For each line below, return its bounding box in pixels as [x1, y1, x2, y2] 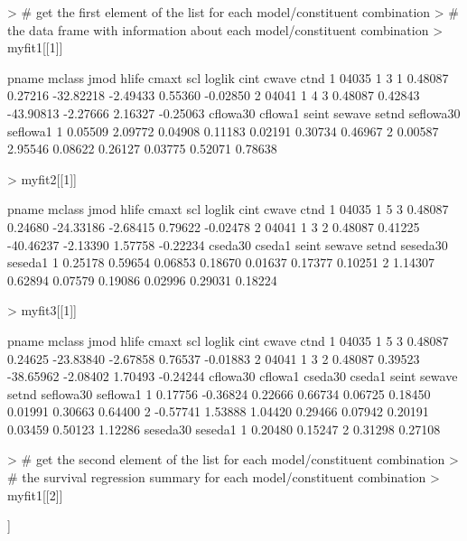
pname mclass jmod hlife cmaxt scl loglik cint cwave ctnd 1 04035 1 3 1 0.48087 [7, 68, 449, 87]
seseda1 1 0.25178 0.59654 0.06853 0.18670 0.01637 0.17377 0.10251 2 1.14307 [7, 253, 435, 272]
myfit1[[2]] [7, 485, 63, 504]
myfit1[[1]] [7, 38, 63, 57]
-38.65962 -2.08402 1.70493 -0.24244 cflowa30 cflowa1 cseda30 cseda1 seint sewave [7, 367, 458, 386]
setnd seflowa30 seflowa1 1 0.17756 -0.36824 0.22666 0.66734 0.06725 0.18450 [7, 384, 431, 403]
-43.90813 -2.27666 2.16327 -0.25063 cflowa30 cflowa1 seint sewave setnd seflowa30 [7, 103, 461, 122]
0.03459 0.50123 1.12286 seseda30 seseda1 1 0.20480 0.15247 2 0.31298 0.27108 [7, 419, 441, 438]
